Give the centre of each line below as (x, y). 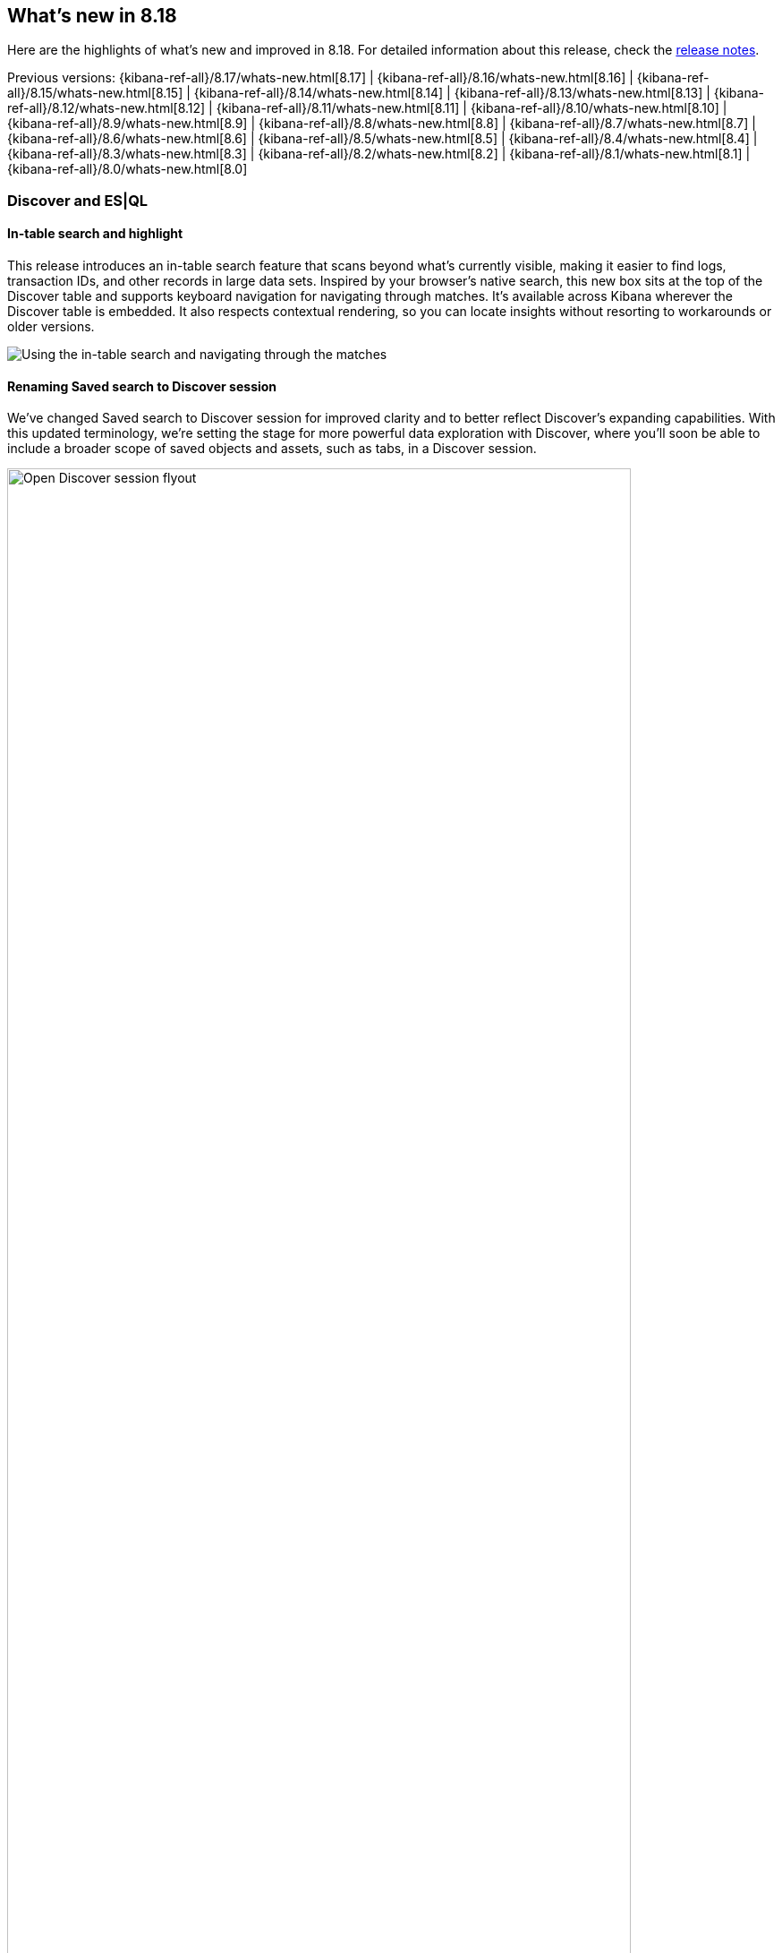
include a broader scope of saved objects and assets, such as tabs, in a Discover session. (272, 449)
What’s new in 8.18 (92, 16)
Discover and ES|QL (78, 200)
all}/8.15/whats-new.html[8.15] (95, 93)
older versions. (51, 327)
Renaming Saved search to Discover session (142, 386)
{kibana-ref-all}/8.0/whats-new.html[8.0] (127, 169)
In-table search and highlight (95, 234)
